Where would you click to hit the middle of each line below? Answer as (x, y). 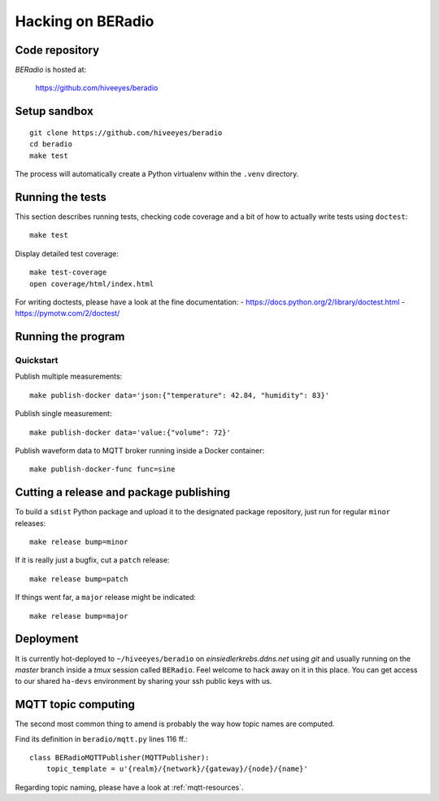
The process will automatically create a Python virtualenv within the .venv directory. (157, 174)
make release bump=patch (79, 579)
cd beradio (51, 144)
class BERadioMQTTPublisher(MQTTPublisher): (120, 758)
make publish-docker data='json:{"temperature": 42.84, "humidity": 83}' (180, 395)
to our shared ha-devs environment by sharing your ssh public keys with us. (143, 681)
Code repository (57, 50)
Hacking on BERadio (85, 21)
